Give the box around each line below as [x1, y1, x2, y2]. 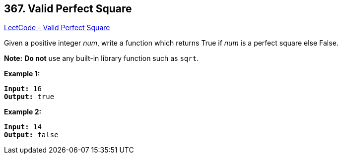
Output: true [4, 93, 55, 101]
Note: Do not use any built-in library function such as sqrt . [4, 54, 199, 63]
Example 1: [4, 69, 40, 78]
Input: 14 [4, 123, 42, 131]
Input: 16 [4, 85, 42, 93]
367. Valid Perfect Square [4, 2, 132, 15]
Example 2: [4, 107, 42, 116]
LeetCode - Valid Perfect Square [4, 23, 110, 32]
